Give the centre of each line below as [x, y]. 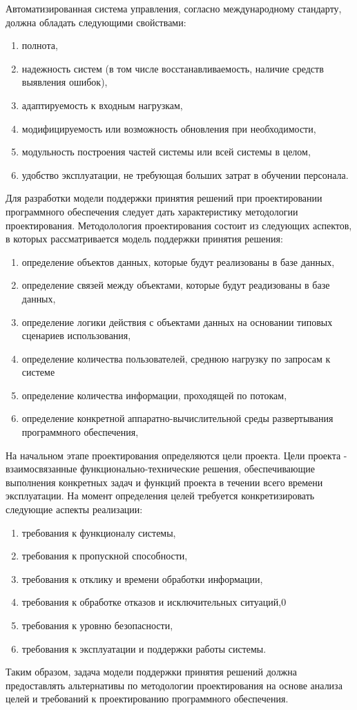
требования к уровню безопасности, [97, 625]
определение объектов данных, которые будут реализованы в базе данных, [178, 261]
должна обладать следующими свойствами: [96, 22]
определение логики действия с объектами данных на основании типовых [177, 322]
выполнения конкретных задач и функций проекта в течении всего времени [164, 482]
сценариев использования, [76, 335]
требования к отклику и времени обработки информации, [142, 578]
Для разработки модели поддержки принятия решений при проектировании [164, 198]
